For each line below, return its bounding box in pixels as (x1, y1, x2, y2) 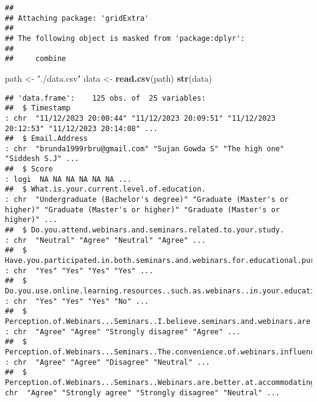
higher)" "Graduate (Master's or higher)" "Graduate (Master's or (5, 205, 280, 214)
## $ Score (5, 165, 53, 174)
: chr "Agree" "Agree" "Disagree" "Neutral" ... (5, 357, 210, 367)
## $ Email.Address (5, 134, 88, 143)
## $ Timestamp (5, 104, 71, 113)
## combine (5, 54, 66, 63)
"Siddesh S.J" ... (5, 154, 79, 163)
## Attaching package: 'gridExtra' (5, 13, 149, 23)
